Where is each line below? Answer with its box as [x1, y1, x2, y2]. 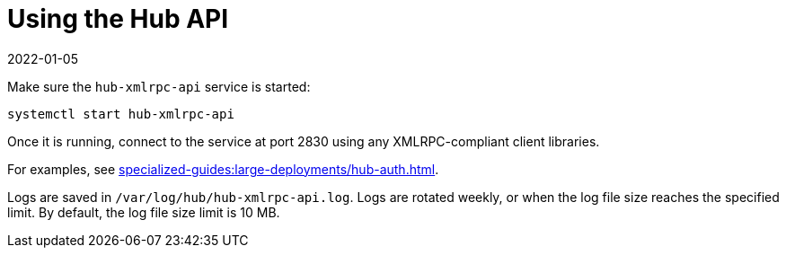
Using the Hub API [7, 4, 229, 34]
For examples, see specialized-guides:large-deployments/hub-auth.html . [7, 161, 439, 177]
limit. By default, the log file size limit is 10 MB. [7, 204, 280, 220]
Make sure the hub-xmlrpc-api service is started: [7, 78, 311, 94]
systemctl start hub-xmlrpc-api [7, 106, 234, 121]
